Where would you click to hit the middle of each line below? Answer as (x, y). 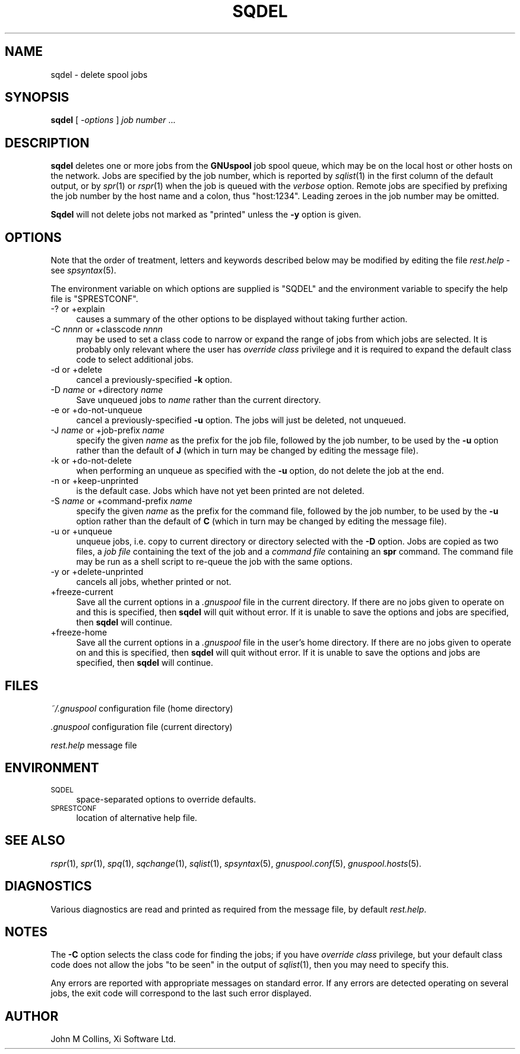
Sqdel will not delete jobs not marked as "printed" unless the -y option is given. (206, 215)
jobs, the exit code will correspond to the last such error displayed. (181, 993)
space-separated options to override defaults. (166, 799)
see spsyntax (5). (83, 270)
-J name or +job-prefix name (108, 430)
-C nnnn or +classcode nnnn (107, 329)
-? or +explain (78, 309)
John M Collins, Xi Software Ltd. (113, 1039)
